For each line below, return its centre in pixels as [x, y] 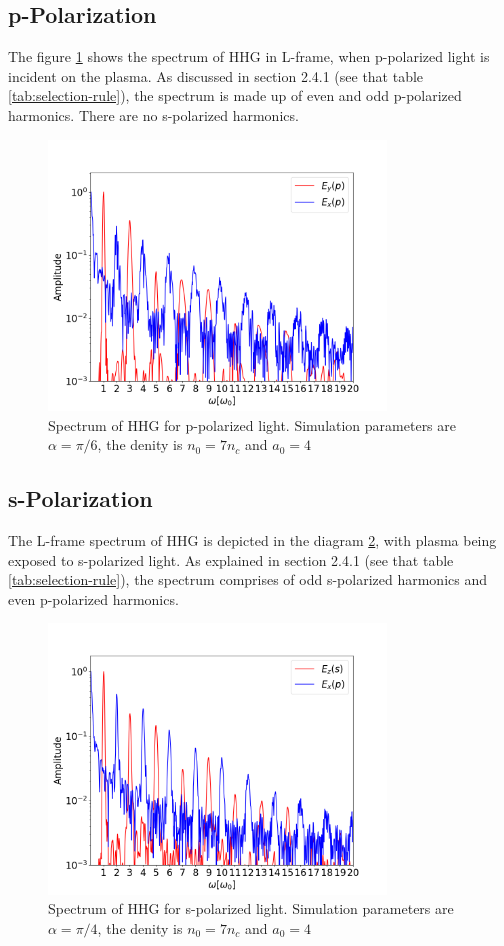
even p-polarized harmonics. [93, 598]
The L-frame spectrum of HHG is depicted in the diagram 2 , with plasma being [252, 539]
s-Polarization [80, 498]
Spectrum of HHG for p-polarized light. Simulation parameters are [252, 424]
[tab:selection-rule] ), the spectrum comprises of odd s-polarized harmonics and [248, 579]
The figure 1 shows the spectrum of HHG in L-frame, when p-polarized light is [249, 56]
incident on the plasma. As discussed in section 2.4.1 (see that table [216, 75]
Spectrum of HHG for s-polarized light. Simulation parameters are [251, 908]
